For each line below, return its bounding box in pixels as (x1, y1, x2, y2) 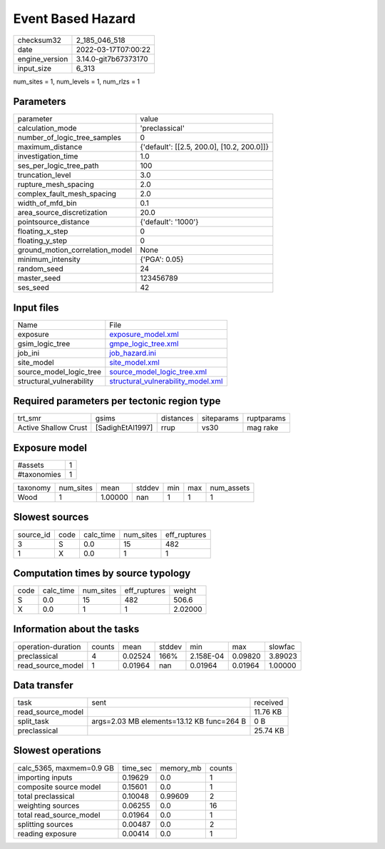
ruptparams (247, 413, 287, 423)
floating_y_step (17, 236, 68, 246)
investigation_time (17, 151, 78, 161)
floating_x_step (17, 226, 68, 236)
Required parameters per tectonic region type (13, 395, 221, 407)
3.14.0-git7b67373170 (76, 54, 149, 64)
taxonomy (17, 483, 51, 493)
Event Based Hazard (13, 11, 135, 26)
